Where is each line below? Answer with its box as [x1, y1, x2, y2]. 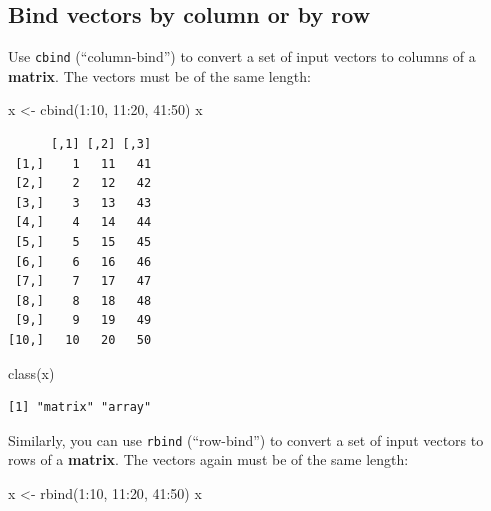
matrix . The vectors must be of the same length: [8, 65, 311, 86]
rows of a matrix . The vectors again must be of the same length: [8, 449, 409, 470]
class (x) [8, 362, 55, 383]
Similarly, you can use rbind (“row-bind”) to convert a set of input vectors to [8, 429, 484, 450]
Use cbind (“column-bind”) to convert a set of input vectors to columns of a [8, 46, 476, 67]
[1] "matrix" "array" [8, 400, 152, 415]
